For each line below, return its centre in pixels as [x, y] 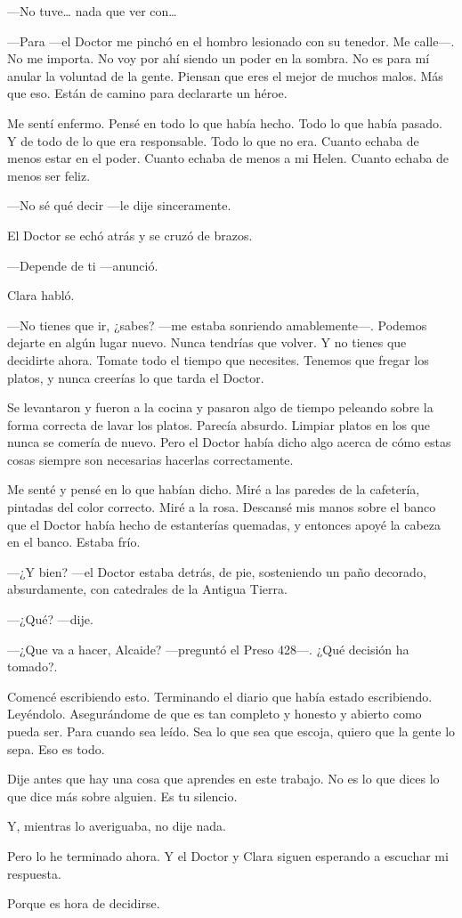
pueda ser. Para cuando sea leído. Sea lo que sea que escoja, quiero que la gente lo [231, 731]
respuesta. [34, 873]
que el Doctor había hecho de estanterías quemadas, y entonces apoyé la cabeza [224, 524]
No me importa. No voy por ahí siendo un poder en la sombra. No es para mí [219, 58]
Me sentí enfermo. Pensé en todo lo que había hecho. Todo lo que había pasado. [225, 122]
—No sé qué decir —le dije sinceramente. [119, 205]
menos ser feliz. [49, 175]
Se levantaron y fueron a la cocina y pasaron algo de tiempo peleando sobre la [220, 407]
